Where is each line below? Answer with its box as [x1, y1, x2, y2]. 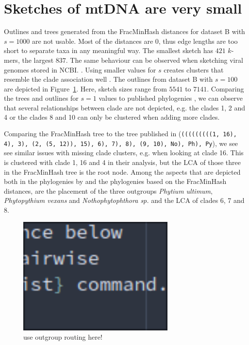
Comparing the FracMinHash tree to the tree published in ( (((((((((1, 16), [4, 128, 237, 139]
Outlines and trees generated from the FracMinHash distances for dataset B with [4, 26, 245, 36]
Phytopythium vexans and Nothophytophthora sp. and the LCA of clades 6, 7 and [4, 195, 245, 205]
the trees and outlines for [4, 93, 79, 103]
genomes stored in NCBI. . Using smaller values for [4, 64, 156, 74]
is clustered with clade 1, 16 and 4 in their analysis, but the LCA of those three [4, 157, 241, 167]
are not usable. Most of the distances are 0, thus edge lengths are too [32, 36, 238, 46]
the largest [22, 54, 54, 65]
